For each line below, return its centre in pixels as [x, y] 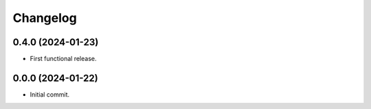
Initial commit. [50, 94]
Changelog [45, 18]
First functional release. [63, 59]
